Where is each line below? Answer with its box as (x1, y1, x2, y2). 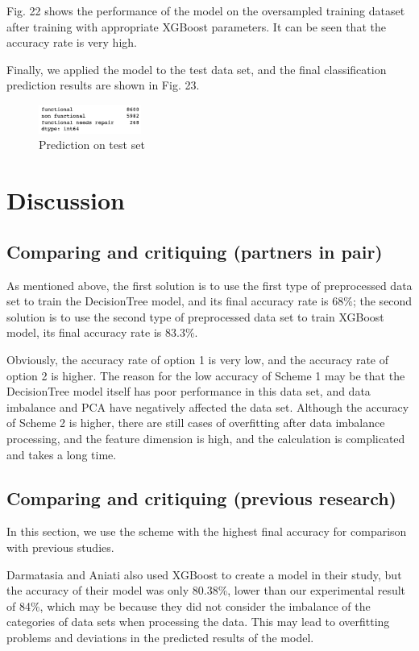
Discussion (6, 184, 125, 217)
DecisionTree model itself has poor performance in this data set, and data (6, 383, 371, 400)
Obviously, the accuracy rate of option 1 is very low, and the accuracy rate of (6, 350, 389, 367)
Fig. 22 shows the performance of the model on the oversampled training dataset (6, 2, 405, 19)
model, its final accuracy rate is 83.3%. (6, 324, 198, 341)
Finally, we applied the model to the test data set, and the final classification (6, 60, 387, 77)
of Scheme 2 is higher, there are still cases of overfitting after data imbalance (6, 414, 385, 431)
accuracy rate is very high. (6, 34, 137, 51)
